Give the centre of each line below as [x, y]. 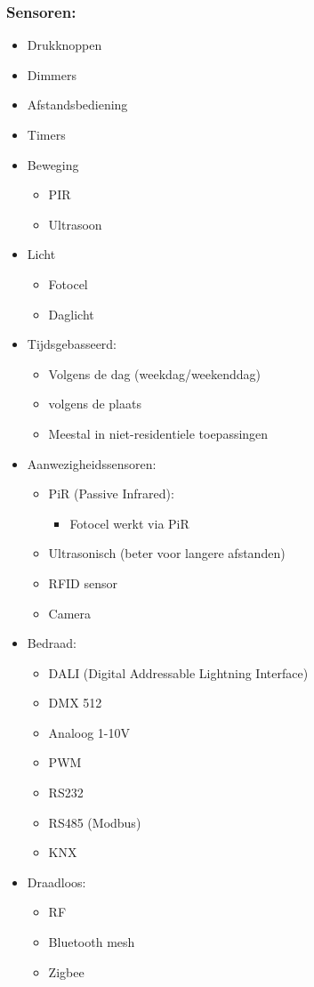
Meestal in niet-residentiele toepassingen [158, 433]
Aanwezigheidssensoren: [92, 463]
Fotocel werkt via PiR [129, 523]
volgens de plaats [95, 404]
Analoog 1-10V [89, 732]
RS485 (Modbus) [95, 822]
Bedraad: [52, 643]
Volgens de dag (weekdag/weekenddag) [155, 373]
